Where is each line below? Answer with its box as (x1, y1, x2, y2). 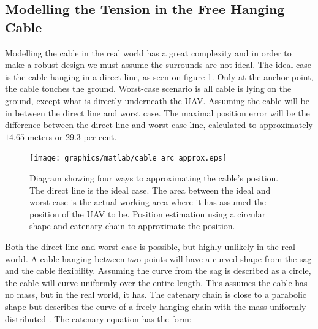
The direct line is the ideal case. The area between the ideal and (29, 183, 271, 196)
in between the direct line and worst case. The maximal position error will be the (5, 106, 310, 119)
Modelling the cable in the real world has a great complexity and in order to (5, 46, 292, 59)
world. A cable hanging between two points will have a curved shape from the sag (5, 252, 312, 265)
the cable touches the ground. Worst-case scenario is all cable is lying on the (5, 82, 292, 95)
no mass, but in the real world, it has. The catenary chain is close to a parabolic (5, 288, 307, 301)
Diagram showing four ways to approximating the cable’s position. (29, 172, 279, 184)
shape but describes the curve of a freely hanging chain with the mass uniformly (5, 300, 306, 312)
